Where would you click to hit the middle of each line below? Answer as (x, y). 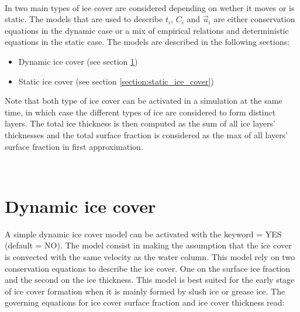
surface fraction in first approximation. (74, 146)
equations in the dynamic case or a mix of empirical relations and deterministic (147, 30)
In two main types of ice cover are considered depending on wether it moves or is (150, 7)
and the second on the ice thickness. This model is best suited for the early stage (150, 280)
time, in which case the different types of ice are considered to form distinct (140, 112)
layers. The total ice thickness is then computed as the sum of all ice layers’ (140, 123)
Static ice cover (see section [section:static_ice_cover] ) (116, 81)
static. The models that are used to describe (84, 19)
